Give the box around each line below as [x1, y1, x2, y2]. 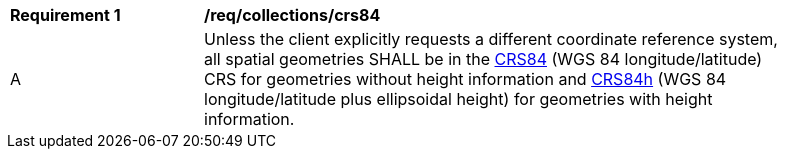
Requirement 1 [10, 5, 121, 25]
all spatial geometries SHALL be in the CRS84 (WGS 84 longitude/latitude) [204, 49, 763, 69]
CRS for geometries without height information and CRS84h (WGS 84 [204, 69, 727, 89]
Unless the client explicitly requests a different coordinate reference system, [204, 29, 778, 49]
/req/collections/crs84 [204, 5, 381, 25]
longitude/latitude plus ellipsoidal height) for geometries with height [204, 89, 713, 109]
